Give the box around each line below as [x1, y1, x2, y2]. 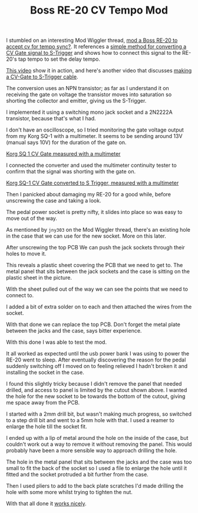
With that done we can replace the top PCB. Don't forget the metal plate [6, 321, 181, 328]
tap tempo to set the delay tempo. [18, 55, 100, 63]
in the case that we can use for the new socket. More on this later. [6, 232, 166, 239]
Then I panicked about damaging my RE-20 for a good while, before [6, 191, 171, 198]
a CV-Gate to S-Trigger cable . [6, 73, 78, 80]
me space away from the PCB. [6, 399, 80, 406]
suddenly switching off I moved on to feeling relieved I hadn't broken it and [6, 363, 188, 370]
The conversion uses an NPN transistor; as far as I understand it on [6, 85, 169, 92]
